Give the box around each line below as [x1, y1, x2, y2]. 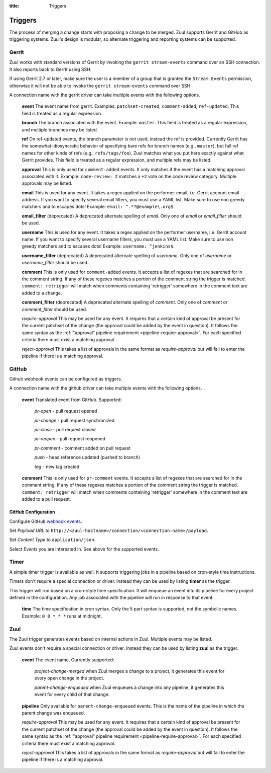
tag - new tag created [34, 463, 80, 470]
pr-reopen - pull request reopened [34, 436, 105, 442]
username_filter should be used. [22, 260, 89, 266]
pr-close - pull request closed [34, 426, 96, 432]
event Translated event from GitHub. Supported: [22, 397, 122, 403]
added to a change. [22, 290, 62, 296]
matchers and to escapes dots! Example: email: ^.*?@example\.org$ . [22, 204, 175, 210]
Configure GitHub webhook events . [9, 518, 82, 524]
